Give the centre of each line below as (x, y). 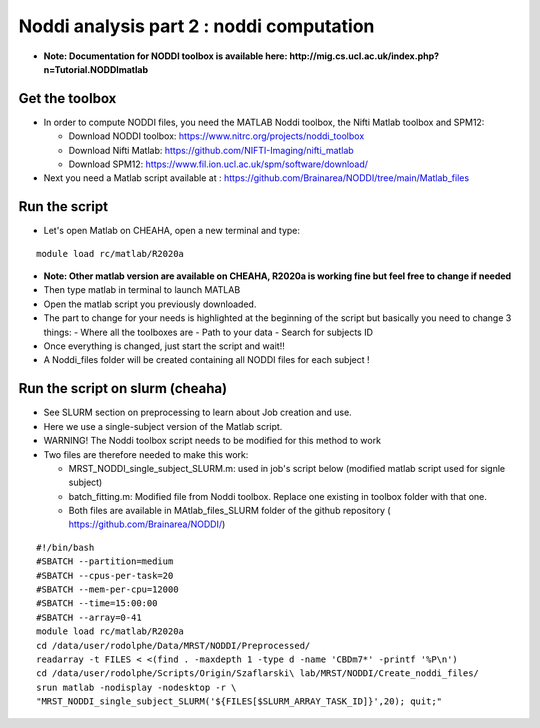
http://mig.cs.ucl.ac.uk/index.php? (364, 56)
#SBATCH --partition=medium (105, 561)
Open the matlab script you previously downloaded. (150, 304)
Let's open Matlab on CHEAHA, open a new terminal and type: (171, 231)
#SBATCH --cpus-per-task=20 (105, 575)
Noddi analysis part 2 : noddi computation (196, 26)
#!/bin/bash (65, 547)
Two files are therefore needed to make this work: (146, 454)
